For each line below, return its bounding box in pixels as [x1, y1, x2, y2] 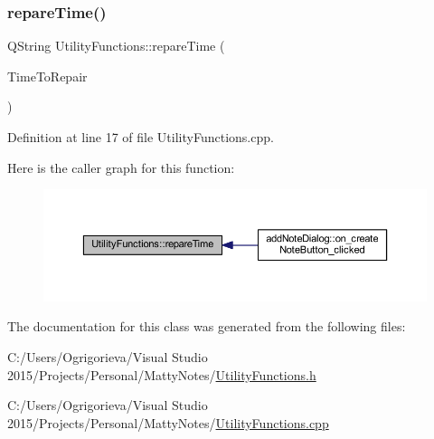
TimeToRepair [7, 66, 88, 85]
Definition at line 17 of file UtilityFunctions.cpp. [7, 128, 274, 146]
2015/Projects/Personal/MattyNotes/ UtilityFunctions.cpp [7, 413, 329, 432]
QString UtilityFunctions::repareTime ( [7, 36, 225, 55]
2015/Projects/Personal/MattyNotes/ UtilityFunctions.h [7, 365, 316, 384]
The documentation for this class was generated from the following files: [7, 317, 406, 336]
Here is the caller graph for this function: [7, 157, 235, 177]
